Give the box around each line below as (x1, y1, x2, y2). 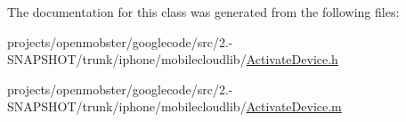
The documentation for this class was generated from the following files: (7, 3, 400, 20)
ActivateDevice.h (246, 50, 338, 69)
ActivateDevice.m (246, 97, 342, 116)
